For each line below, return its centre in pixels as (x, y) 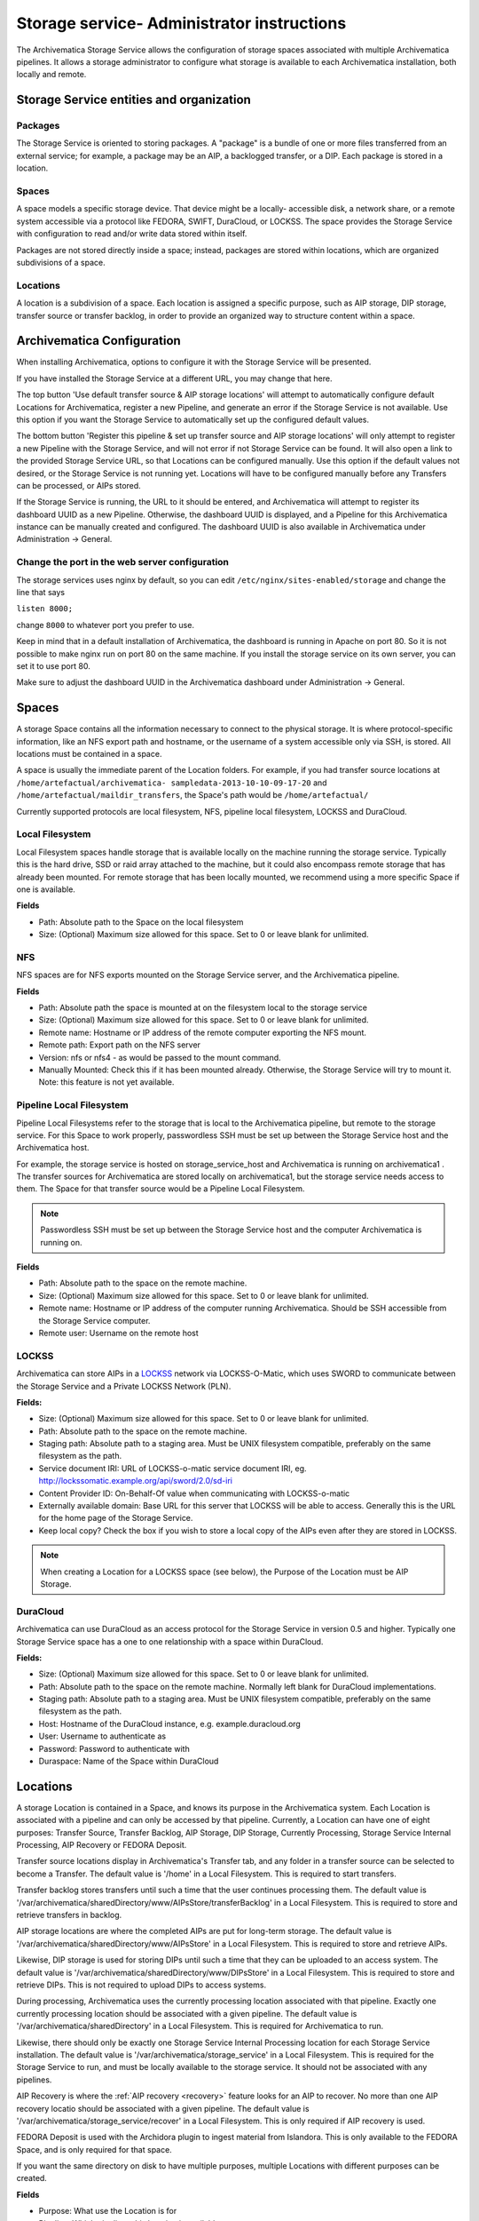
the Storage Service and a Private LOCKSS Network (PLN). (124, 1386)
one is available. (46, 889)
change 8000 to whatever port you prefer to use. (106, 625)
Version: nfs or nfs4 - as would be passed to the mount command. (160, 1057)
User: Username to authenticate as (102, 1736)
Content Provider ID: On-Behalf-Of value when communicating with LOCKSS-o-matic (194, 1493)
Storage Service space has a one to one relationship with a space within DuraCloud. (170, 1641)
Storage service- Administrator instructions (181, 23)
